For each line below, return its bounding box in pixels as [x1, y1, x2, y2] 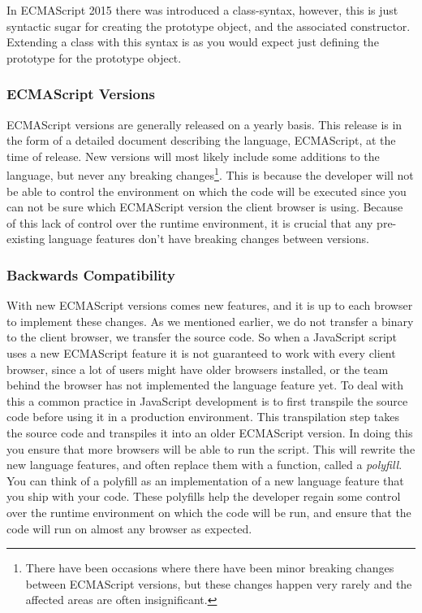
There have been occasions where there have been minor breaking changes [25, 559, 394, 576]
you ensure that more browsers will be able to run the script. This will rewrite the [6, 440, 416, 457]
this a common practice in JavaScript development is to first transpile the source [6, 392, 408, 409]
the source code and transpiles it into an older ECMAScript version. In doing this [6, 424, 413, 441]
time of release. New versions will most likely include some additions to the [6, 147, 380, 164]
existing [6, 230, 45, 247]
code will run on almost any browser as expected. [6, 520, 252, 537]
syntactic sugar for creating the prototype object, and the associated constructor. [6, 17, 411, 34]
